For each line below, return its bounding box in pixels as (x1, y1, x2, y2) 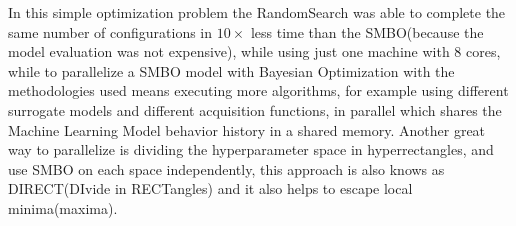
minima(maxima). (8, 197, 118, 218)
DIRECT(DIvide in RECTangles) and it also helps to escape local (8, 178, 413, 199)
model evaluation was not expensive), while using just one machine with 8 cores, (8, 41, 501, 62)
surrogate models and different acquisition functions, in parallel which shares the (8, 99, 502, 120)
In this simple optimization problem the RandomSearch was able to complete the (8, 2, 506, 22)
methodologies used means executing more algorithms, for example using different (8, 80, 509, 101)
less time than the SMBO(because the (250, 21, 484, 42)
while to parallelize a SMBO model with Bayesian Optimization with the (8, 60, 455, 81)
